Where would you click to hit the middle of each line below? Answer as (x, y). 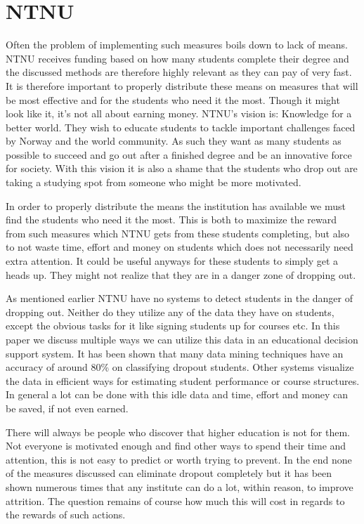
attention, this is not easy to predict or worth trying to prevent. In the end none (179, 459)
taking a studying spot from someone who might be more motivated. (154, 182)
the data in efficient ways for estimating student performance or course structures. (183, 380)
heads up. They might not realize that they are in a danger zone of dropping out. (181, 274)
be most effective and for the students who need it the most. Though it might (173, 99)
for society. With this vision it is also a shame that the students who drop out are (182, 168)
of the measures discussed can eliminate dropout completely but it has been (169, 473)
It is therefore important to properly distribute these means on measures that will (182, 85)
